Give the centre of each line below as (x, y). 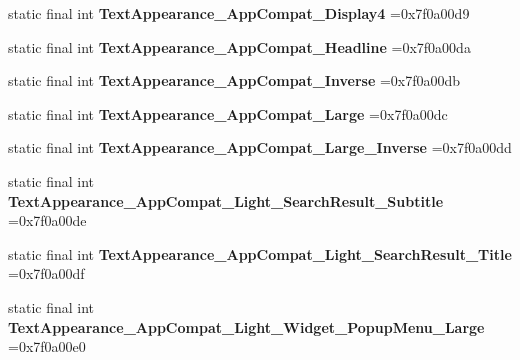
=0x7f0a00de (47, 220)
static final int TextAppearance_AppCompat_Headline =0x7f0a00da (239, 46)
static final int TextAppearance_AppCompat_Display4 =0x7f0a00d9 (239, 13)
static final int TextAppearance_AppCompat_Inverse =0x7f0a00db (234, 80)
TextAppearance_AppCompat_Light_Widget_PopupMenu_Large (246, 326)
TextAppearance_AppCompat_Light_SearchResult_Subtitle (226, 200)
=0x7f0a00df (46, 273)
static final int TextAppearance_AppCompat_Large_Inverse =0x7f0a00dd (260, 147)
